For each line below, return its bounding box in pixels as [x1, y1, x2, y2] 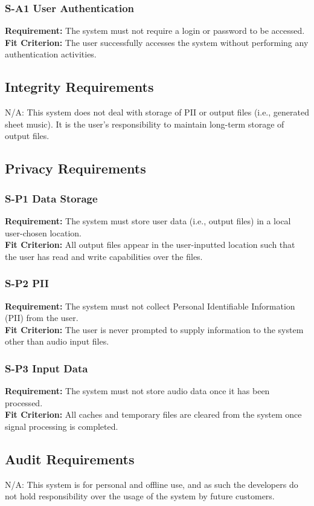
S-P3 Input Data [5, 360, 88, 375]
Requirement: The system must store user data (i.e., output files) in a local [5, 214, 291, 227]
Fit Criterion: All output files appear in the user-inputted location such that [5, 238, 295, 251]
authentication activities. [5, 48, 97, 60]
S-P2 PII [5, 276, 49, 291]
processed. [5, 396, 43, 409]
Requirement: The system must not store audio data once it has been [5, 384, 270, 397]
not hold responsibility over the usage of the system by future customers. [5, 490, 275, 502]
